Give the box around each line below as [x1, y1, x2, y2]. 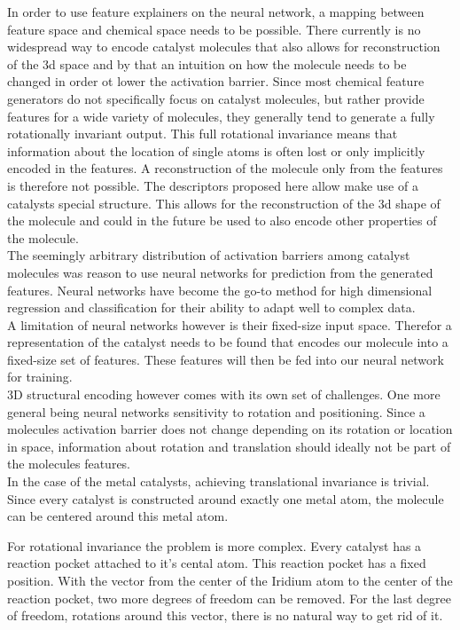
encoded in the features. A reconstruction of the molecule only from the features [7, 159, 443, 177]
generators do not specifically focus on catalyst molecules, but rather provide [7, 89, 425, 107]
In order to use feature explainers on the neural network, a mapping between [7, 3, 425, 20]
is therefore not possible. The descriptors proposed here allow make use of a [7, 176, 418, 194]
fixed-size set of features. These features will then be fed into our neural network [7, 350, 444, 368]
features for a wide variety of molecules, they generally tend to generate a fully [7, 106, 435, 125]
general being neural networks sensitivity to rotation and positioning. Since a [7, 402, 425, 421]
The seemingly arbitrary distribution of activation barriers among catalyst [7, 246, 410, 264]
